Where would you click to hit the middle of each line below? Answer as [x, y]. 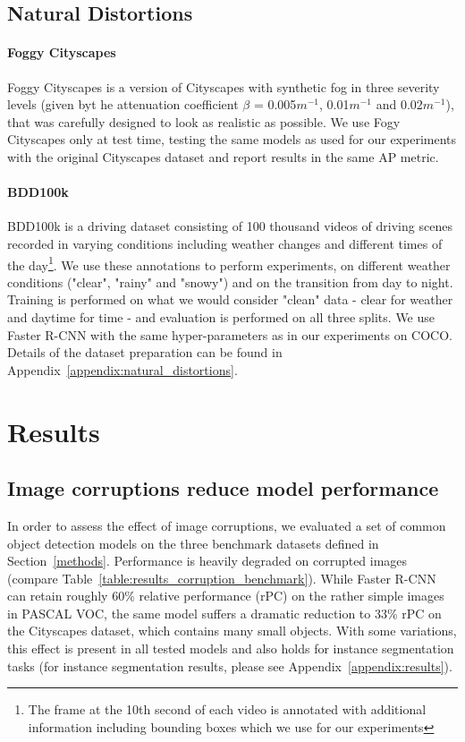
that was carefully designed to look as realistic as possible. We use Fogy [204, 121]
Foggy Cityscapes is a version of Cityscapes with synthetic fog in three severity [224, 86]
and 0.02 [399, 104]
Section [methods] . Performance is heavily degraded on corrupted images [207, 561]
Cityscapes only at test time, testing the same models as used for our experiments [232, 139]
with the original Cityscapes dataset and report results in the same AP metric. [223, 156]
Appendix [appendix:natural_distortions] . [123, 369]
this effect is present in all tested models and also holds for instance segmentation [231, 648]
